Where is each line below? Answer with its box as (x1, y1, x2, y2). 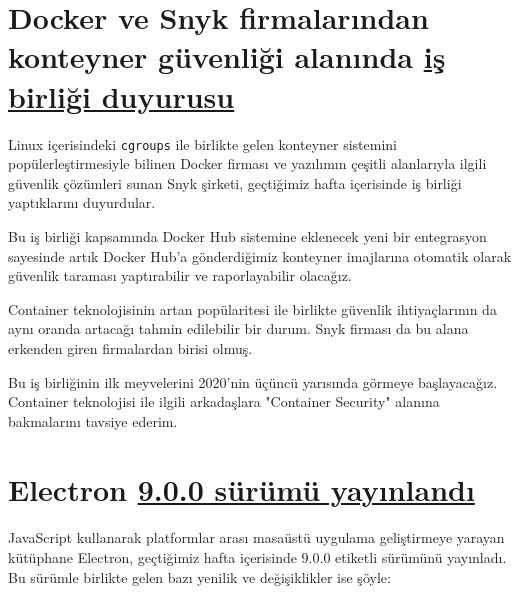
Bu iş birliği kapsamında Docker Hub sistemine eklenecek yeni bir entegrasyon (8, 225, 487, 246)
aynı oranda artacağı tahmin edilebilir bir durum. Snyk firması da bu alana (8, 318, 469, 339)
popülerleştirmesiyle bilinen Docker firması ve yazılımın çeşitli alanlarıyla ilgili (8, 153, 487, 174)
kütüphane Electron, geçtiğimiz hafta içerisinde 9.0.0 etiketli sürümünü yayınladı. (8, 547, 507, 567)
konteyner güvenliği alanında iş (8, 36, 446, 77)
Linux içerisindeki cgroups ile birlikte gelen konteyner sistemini (8, 133, 398, 154)
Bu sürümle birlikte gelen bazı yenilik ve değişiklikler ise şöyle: (8, 566, 391, 587)
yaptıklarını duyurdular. (8, 192, 156, 213)
